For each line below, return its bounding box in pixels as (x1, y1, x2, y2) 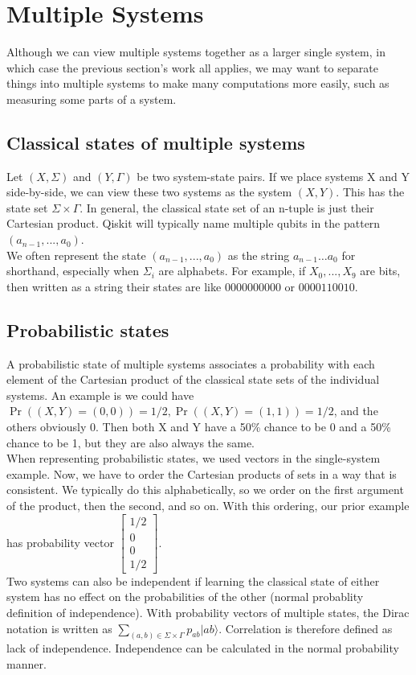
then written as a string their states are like (6, 278, 222, 294)
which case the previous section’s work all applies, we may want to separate (6, 59, 378, 76)
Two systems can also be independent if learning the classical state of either (6, 572, 380, 589)
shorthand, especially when (6, 262, 140, 279)
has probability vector (6, 533, 114, 550)
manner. (6, 655, 47, 672)
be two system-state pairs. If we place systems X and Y (137, 167, 410, 184)
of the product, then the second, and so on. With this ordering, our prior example (6, 497, 410, 513)
